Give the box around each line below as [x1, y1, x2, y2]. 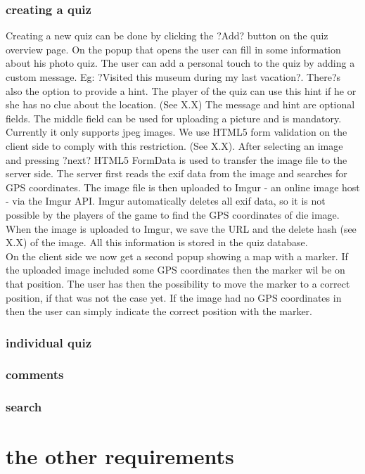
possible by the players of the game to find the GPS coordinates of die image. [6, 207, 340, 222]
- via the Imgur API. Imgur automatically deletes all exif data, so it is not [6, 193, 326, 208]
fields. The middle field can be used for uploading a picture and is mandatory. [6, 110, 342, 125]
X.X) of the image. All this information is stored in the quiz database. [6, 235, 308, 250]
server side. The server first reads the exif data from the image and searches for [6, 166, 347, 181]
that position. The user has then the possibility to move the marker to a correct [6, 276, 350, 290]
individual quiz [6, 333, 91, 351]
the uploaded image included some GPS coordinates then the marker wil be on [6, 262, 345, 277]
